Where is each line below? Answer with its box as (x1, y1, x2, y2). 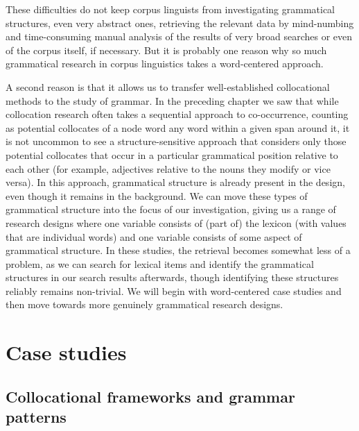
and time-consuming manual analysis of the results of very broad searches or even (6, 29, 353, 44)
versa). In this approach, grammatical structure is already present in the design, (6, 175, 345, 189)
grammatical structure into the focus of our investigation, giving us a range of (6, 202, 336, 217)
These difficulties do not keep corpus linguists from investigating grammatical (6, 2, 335, 16)
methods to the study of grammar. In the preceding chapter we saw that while (6, 93, 339, 108)
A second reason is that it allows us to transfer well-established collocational (6, 79, 330, 94)
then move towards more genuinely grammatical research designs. (6, 297, 283, 312)
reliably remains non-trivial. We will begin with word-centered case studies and (6, 283, 342, 298)
